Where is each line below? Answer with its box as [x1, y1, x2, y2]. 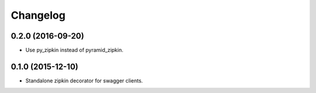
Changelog [11, 9, 66, 22]
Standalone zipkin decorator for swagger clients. [25, 77, 143, 84]
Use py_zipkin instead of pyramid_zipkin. [25, 47, 123, 54]
